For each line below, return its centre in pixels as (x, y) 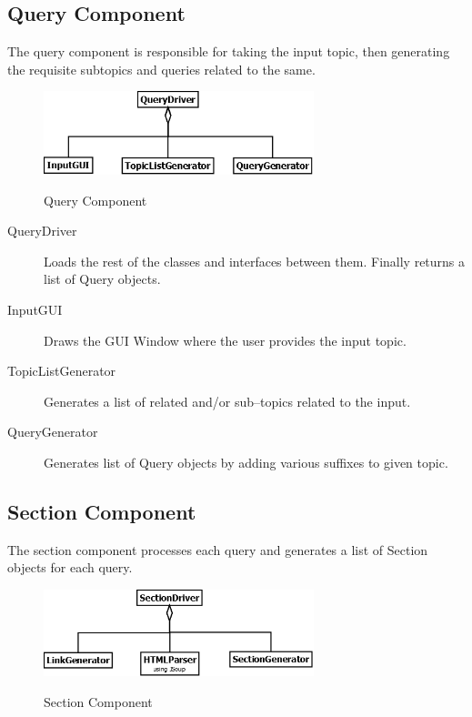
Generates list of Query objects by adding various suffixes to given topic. (246, 463)
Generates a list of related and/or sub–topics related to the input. (227, 401)
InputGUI (35, 310)
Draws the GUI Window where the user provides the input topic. (225, 340)
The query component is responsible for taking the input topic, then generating (229, 51)
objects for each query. (70, 567)
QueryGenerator (53, 432)
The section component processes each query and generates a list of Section (218, 549)
